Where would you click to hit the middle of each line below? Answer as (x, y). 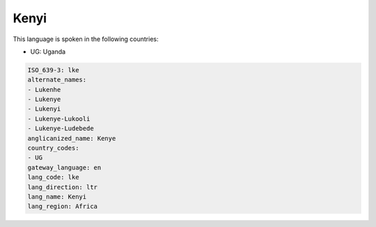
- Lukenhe (44, 89)
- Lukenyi (44, 109)
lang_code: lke (53, 177)
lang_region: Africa (62, 206)
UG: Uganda (48, 52)
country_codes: (53, 148)
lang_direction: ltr (62, 187)
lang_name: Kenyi (57, 197)
